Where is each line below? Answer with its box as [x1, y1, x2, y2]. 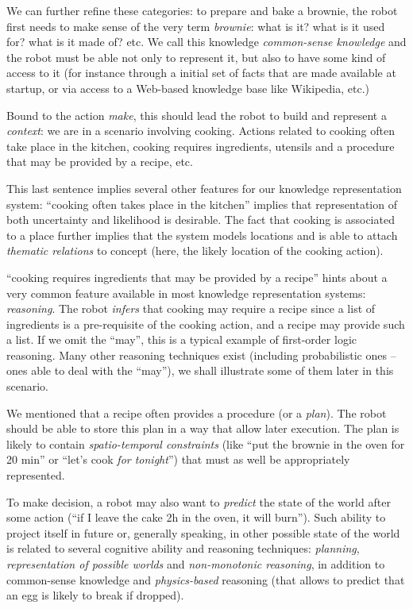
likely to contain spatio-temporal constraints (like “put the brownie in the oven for [6, 435, 405, 452]
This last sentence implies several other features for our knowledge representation [6, 179, 402, 196]
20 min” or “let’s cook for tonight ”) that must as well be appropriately [6, 451, 350, 468]
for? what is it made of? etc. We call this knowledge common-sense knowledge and [6, 33, 407, 50]
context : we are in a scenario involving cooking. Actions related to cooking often [6, 122, 395, 139]
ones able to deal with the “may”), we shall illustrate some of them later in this [6, 362, 394, 379]
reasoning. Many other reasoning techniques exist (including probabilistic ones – [6, 346, 396, 363]
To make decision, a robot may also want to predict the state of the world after [6, 493, 391, 510]
